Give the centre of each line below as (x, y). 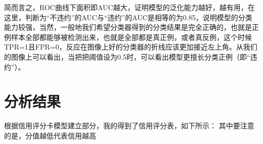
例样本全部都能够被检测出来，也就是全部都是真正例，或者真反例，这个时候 (128, 37)
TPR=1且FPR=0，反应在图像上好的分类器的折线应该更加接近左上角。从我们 (131, 47)
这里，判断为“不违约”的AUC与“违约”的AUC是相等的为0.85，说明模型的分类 (128, 17)
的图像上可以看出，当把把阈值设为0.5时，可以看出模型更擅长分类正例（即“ (127, 56)
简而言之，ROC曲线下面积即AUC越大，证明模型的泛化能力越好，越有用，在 (129, 7)
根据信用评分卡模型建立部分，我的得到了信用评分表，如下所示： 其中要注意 (129, 126)
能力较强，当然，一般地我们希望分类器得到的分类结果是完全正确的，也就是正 (131, 27)
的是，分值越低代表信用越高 (50, 135)
